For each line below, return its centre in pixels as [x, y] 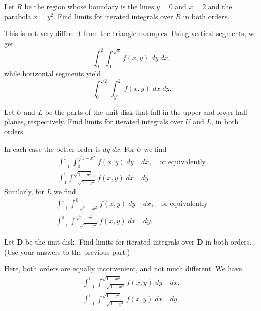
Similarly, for [24, 192]
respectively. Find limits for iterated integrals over [105, 122]
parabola [18, 16]
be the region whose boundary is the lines [89, 6]
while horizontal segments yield [53, 73]
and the [220, 6]
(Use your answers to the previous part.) [67, 251]
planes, [15, 122]
